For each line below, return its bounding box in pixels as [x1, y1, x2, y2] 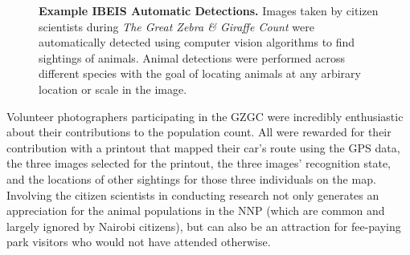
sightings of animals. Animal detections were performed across [39, 49, 345, 66]
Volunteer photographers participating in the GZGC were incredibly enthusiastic [6, 107, 404, 124]
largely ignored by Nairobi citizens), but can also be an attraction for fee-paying [6, 217, 401, 234]
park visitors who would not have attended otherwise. [6, 233, 271, 250]
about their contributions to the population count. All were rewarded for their [6, 123, 392, 140]
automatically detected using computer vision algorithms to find [39, 34, 355, 51]
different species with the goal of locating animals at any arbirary [39, 65, 361, 82]
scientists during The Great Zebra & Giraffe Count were [39, 18, 314, 34]
